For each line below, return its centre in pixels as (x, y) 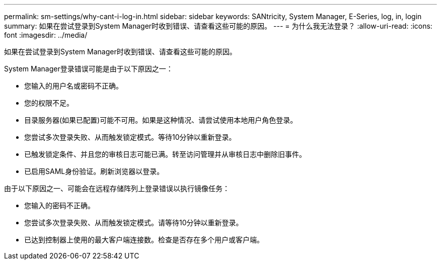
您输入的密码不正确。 (59, 205)
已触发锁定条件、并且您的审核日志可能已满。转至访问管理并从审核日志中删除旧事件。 (165, 154)
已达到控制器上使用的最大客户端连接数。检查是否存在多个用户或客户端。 (144, 240)
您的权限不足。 (49, 103)
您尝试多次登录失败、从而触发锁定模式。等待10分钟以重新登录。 (130, 137)
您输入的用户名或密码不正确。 (73, 86)
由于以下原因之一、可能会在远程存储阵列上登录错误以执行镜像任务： (117, 188)
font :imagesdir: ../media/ (46, 35)
